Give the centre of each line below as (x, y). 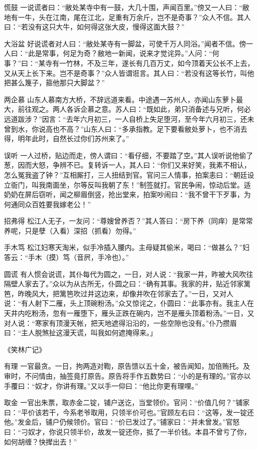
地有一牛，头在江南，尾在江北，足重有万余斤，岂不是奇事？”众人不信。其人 (128, 17)
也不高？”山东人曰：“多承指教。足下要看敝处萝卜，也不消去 (150, 128)
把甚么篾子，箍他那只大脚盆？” (54, 83)
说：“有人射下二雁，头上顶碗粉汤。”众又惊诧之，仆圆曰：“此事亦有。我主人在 (129, 303)
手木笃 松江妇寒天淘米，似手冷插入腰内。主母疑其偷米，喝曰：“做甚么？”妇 (127, 247)
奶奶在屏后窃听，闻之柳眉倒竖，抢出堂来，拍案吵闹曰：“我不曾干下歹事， (124, 194)
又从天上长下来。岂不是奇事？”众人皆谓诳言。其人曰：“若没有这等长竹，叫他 (129, 73)
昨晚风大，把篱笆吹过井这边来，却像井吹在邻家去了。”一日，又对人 (126, 293)
